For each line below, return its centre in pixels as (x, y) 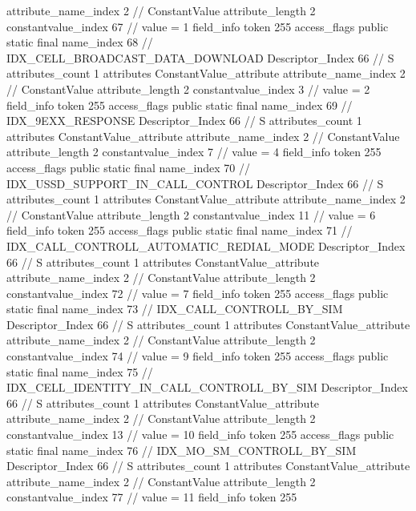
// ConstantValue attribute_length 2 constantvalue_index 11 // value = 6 (191, 214)
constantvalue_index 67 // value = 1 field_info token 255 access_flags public (198, 26)
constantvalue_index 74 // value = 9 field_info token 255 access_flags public (198, 356)
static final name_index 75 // (80, 371)
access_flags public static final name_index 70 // (129, 167)
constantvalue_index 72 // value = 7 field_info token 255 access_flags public (198, 293)
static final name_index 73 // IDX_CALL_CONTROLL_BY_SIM (175, 309)
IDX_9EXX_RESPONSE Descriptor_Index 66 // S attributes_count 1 (184, 121)
